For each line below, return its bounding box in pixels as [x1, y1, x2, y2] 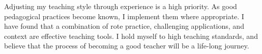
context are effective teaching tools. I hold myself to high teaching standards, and [4, 30, 258, 41]
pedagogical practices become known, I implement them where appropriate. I [4, 11, 244, 21]
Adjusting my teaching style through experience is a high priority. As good [4, 1, 237, 11]
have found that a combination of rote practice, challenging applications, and [4, 21, 244, 31]
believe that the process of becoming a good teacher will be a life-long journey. [4, 40, 249, 51]
